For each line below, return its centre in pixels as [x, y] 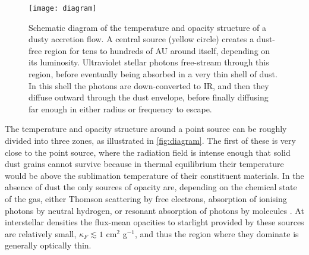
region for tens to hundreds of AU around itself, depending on [157, 50]
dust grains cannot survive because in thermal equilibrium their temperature [144, 164]
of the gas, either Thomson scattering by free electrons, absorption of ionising [146, 198]
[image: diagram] [63, 8]
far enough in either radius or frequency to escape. [120, 108]
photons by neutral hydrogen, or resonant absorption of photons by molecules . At [154, 210]
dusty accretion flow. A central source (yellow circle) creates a [141, 39]
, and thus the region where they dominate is [217, 233]
